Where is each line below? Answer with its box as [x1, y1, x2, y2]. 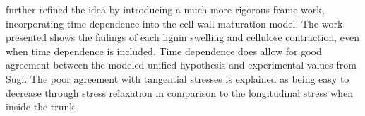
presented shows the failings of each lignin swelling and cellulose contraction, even [6, 30, 360, 45]
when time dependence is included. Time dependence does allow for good [6, 43, 322, 58]
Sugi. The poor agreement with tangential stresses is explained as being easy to [6, 71, 349, 86]
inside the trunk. [6, 99, 78, 114]
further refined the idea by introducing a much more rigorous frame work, [6, 2, 325, 16]
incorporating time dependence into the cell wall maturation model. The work [6, 16, 343, 30]
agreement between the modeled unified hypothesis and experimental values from [6, 57, 357, 72]
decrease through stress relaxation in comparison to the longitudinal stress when [6, 85, 354, 100]
